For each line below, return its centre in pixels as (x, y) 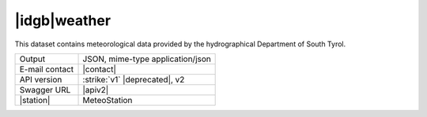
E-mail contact (47, 69)
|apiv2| (96, 90)
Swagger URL (45, 90)
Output (32, 59)
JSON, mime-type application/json (147, 59)
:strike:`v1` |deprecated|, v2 (134, 79)
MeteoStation (108, 100)
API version (41, 79)
